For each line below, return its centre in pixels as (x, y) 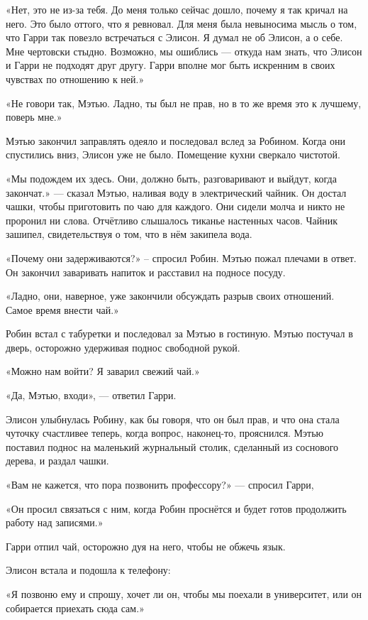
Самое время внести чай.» (62, 309)
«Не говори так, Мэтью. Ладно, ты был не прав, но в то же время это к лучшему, (184, 103)
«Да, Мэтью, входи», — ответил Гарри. (91, 395)
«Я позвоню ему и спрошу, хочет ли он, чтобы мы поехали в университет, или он (184, 594)
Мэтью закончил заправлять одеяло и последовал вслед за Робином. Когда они (175, 140)
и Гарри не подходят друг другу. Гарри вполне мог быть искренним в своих (171, 65)
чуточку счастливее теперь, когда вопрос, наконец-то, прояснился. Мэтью (165, 433)
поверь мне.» (34, 117)
